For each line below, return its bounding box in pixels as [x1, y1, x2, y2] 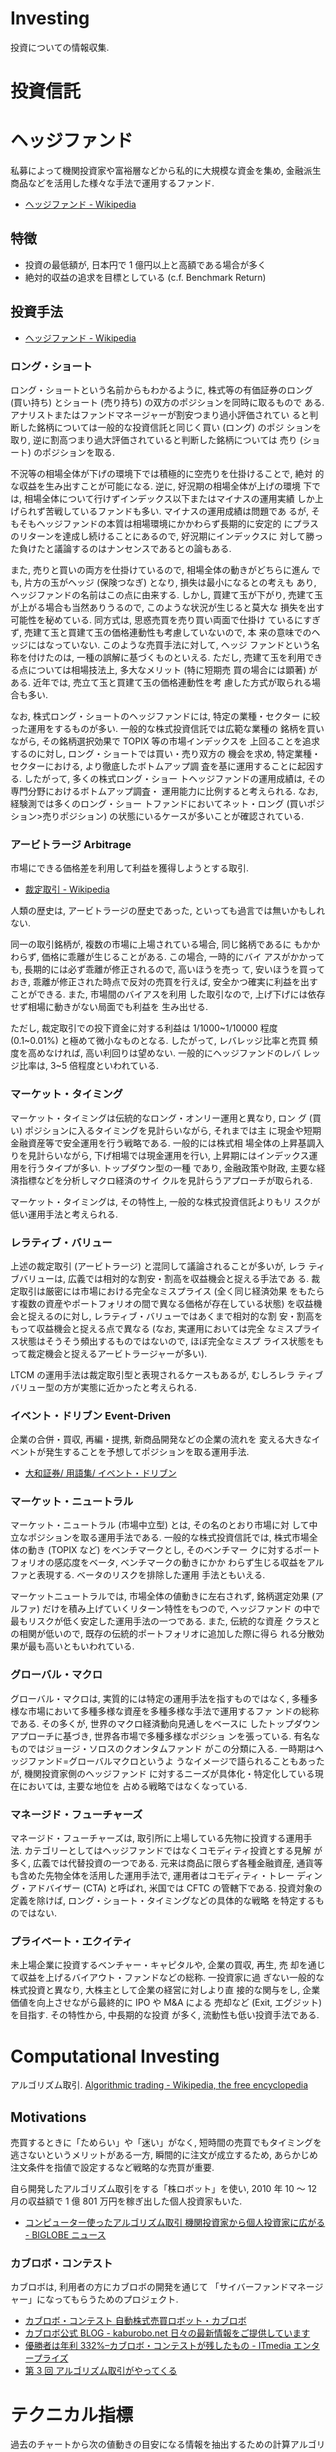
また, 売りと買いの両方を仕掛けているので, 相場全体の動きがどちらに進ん [10, 563, 310, 576]
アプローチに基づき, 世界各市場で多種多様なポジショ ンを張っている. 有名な [10, 1730, 321, 1742]
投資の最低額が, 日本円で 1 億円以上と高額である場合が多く [24, 258, 267, 271]
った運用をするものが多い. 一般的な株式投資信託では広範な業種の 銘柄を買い [10, 722, 325, 734]
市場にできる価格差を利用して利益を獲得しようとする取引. [10, 862, 249, 874]
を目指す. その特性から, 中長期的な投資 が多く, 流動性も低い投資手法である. [10, 2009, 320, 2021]
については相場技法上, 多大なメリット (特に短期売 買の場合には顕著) [27, 663, 307, 676]
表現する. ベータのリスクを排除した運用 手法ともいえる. [36, 1569, 266, 1581]
